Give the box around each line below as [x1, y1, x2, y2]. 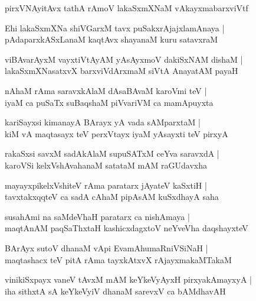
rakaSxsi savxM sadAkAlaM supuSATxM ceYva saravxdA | [5, 147, 219, 160]
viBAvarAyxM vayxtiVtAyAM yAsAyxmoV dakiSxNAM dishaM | [5, 53, 243, 65]
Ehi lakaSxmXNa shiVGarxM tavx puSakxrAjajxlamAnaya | [5, 21, 225, 34]
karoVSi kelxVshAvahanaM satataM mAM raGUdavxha [5, 158, 207, 171]
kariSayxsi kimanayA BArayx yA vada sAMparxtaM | [5, 116, 201, 128]
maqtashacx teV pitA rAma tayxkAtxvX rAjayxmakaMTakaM [5, 253, 232, 266]
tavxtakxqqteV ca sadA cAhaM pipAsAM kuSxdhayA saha [5, 190, 219, 203]
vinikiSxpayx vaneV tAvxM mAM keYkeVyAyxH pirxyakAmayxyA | [5, 273, 252, 286]
